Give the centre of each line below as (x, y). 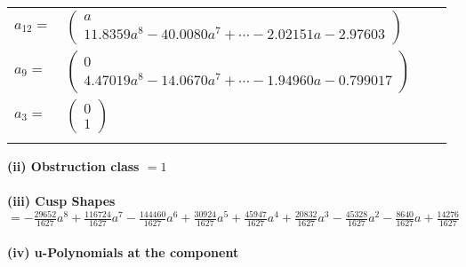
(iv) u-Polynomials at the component (123, 251)
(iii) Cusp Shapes (61, 201)
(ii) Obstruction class (73, 166)
